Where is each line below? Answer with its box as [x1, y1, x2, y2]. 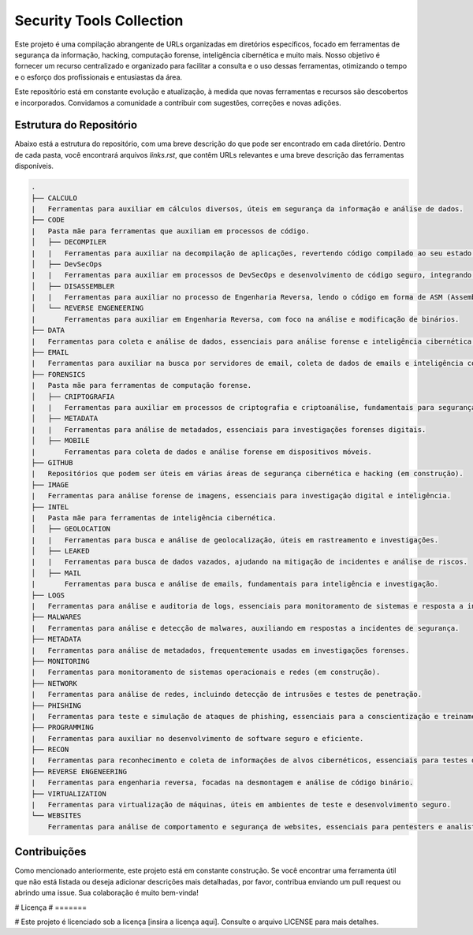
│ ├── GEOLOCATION [31, 524, 110, 534]
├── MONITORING [31, 657, 90, 665]
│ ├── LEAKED [31, 546, 90, 556]
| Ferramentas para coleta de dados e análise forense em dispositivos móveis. [31, 447, 372, 456]
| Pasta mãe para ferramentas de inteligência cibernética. [31, 513, 277, 522]
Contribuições [14, 845, 87, 859]
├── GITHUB [31, 458, 73, 467]
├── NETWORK [31, 679, 78, 687]
